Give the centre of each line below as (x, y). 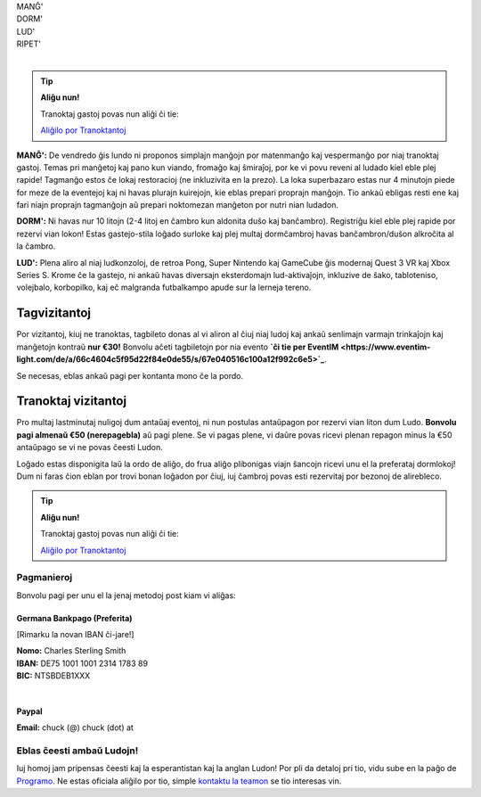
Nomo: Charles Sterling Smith (71, 651)
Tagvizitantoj (54, 313)
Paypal (30, 711)
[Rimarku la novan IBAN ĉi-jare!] (75, 635)
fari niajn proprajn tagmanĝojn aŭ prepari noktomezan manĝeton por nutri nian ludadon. (177, 205)
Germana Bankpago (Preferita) (74, 618)
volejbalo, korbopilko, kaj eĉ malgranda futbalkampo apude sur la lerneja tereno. (164, 288)
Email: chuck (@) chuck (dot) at (75, 727)
